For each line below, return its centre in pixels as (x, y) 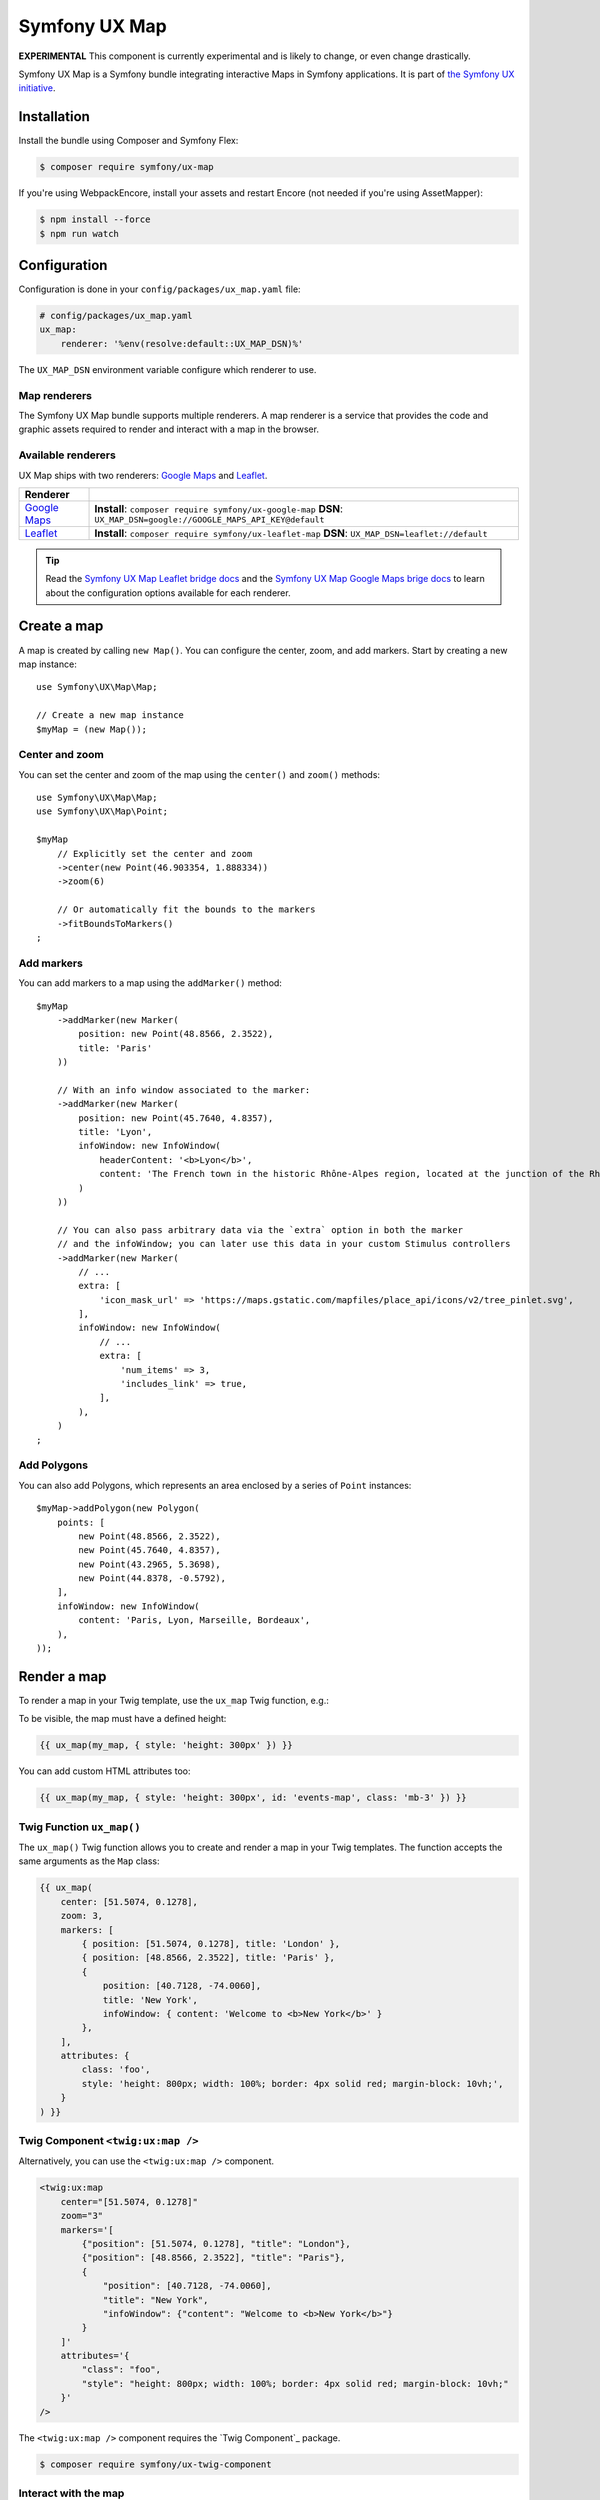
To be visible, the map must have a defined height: (122, 1719)
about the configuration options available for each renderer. (168, 592)
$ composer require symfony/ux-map (126, 167)
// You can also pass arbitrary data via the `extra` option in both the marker (260, 1229)
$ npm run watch (79, 233)
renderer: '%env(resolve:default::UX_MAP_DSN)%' (182, 343)
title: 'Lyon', (115, 1132)
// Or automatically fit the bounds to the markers (186, 909)
